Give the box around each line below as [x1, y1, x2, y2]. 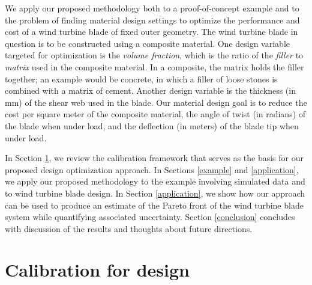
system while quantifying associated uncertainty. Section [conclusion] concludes [5, 210, 295, 223]
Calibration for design [5, 257, 190, 282]
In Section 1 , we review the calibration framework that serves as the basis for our [5, 152, 304, 164]
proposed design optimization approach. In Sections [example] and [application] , [5, 163, 299, 176]
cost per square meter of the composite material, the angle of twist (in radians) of [5, 108, 306, 120]
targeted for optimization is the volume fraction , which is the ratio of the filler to [5, 49, 304, 61]
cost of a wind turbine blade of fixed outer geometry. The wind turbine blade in [5, 25, 298, 38]
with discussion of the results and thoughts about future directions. [5, 222, 253, 234]
